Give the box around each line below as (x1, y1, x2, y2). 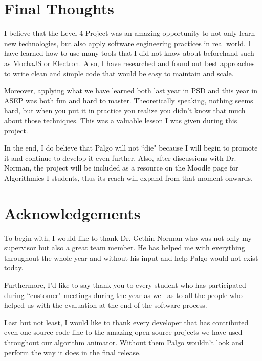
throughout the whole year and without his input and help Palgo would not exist (4, 252, 258, 263)
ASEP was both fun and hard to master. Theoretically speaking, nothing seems (4, 95, 253, 105)
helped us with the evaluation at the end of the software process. (4, 300, 207, 310)
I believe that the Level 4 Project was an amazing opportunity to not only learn (4, 28, 255, 38)
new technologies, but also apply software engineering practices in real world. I (4, 37, 251, 48)
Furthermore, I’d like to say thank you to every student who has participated (4, 279, 246, 290)
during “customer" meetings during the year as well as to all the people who (4, 289, 243, 300)
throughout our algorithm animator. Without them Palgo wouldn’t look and (4, 336, 244, 347)
